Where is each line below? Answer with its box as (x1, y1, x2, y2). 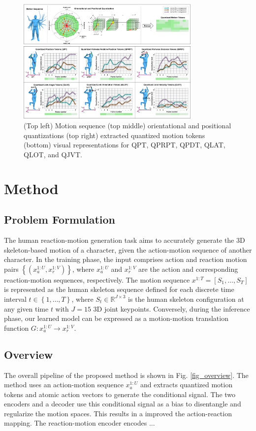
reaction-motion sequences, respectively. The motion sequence (4, 274, 190, 285)
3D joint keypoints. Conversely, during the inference (93, 303, 250, 314)
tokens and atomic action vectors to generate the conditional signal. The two (4, 389, 236, 399)
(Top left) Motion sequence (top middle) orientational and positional (24, 120, 231, 130)
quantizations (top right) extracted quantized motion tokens (24, 130, 205, 140)
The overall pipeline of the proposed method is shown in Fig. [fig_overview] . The (4, 370, 249, 380)
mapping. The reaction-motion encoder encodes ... (4, 418, 155, 428)
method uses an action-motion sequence (4, 379, 124, 390)
